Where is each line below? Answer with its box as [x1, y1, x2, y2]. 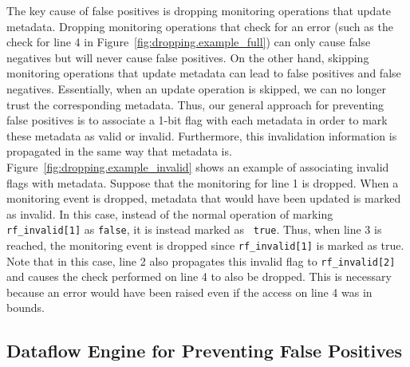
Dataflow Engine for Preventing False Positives [6, 338, 402, 363]
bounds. [6, 299, 45, 316]
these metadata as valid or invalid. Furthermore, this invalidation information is [6, 127, 397, 144]
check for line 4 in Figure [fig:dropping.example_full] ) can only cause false [6, 34, 371, 50]
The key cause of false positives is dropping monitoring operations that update [6, 2, 392, 18]
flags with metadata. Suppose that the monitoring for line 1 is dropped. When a [6, 174, 399, 191]
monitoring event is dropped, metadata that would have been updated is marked [6, 190, 401, 207]
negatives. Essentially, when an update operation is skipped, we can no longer [6, 80, 386, 97]
